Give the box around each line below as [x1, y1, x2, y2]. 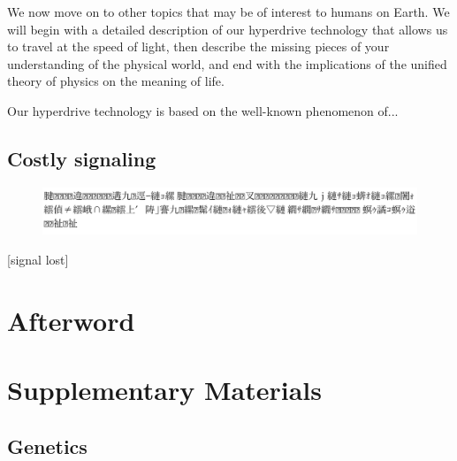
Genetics [7, 432, 88, 459]
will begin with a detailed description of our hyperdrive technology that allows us [7, 19, 448, 38]
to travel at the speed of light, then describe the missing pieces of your [7, 37, 390, 56]
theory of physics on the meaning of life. [7, 72, 225, 90]
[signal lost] [7, 250, 69, 268]
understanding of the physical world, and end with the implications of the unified [7, 54, 447, 73]
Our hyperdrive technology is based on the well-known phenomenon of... [7, 101, 399, 119]
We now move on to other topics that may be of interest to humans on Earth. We [7, 3, 450, 20]
